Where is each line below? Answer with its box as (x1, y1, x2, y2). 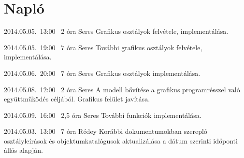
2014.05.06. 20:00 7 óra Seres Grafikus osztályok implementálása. (4, 68, 201, 78)
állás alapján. (4, 145, 43, 155)
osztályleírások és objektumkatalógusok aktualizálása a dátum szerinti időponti (4, 135, 238, 145)
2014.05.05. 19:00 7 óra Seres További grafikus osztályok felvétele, (4, 42, 202, 52)
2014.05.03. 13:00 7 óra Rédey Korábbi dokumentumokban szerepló (4, 126, 207, 136)
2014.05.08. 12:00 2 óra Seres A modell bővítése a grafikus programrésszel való (4, 84, 240, 94)
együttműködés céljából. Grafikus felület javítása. (4, 94, 150, 104)
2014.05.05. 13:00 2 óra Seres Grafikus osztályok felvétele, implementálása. (4, 26, 229, 36)
